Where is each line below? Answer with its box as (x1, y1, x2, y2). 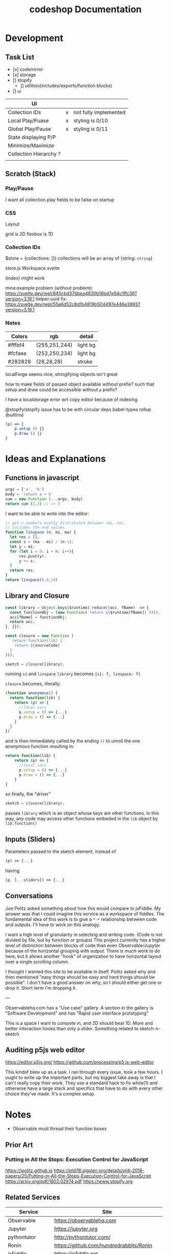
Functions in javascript (5, 473, 79, 482)
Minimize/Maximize (8, 142, 54, 149)
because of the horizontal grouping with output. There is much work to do (5, 948, 160, 954)
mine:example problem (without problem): (5, 285, 93, 291)
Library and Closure (5, 592, 70, 600)
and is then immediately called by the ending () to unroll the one (5, 738, 140, 744)
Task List (5, 53, 35, 61)
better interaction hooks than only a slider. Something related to (5, 1025, 139, 1032)
